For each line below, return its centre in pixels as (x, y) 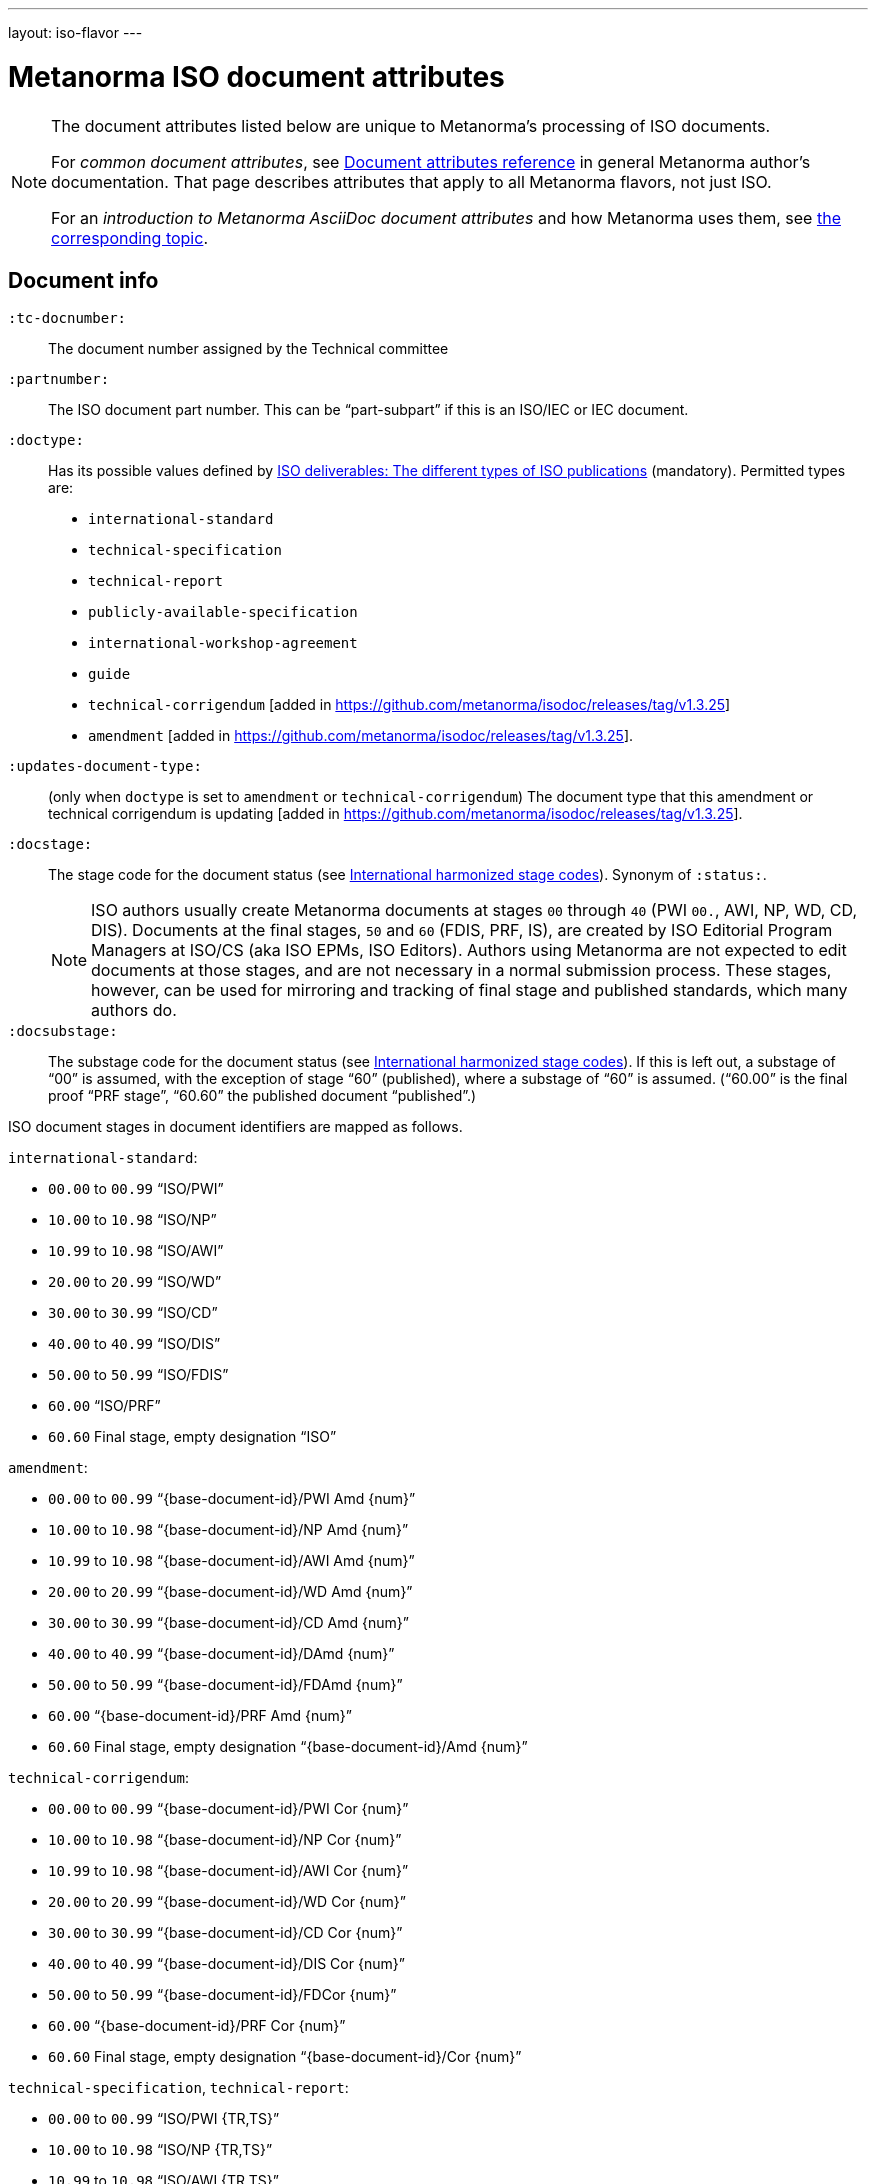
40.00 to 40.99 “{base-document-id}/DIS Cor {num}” (226, 1964)
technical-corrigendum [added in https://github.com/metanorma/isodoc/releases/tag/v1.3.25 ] (409, 705)
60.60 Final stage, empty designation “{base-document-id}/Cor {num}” (285, 2057)
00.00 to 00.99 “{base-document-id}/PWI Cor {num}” (228, 1809)
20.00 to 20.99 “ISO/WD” (135, 1282)
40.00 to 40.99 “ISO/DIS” (134, 1344)
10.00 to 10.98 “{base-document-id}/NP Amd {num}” (228, 1530)
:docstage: (50, 844)
